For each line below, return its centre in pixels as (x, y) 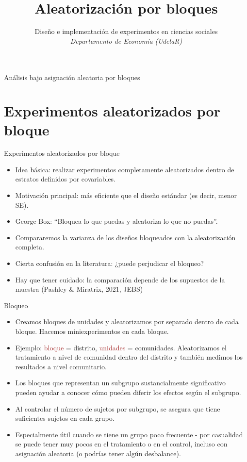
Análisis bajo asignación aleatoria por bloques (72, 77)
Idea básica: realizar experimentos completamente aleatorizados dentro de (125, 169)
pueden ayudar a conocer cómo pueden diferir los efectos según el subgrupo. (128, 392)
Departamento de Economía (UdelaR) (126, 41)
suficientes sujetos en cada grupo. (65, 418)
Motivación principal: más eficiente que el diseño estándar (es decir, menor (126, 195)
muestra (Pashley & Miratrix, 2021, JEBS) (79, 289)
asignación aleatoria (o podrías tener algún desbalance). (98, 453)
